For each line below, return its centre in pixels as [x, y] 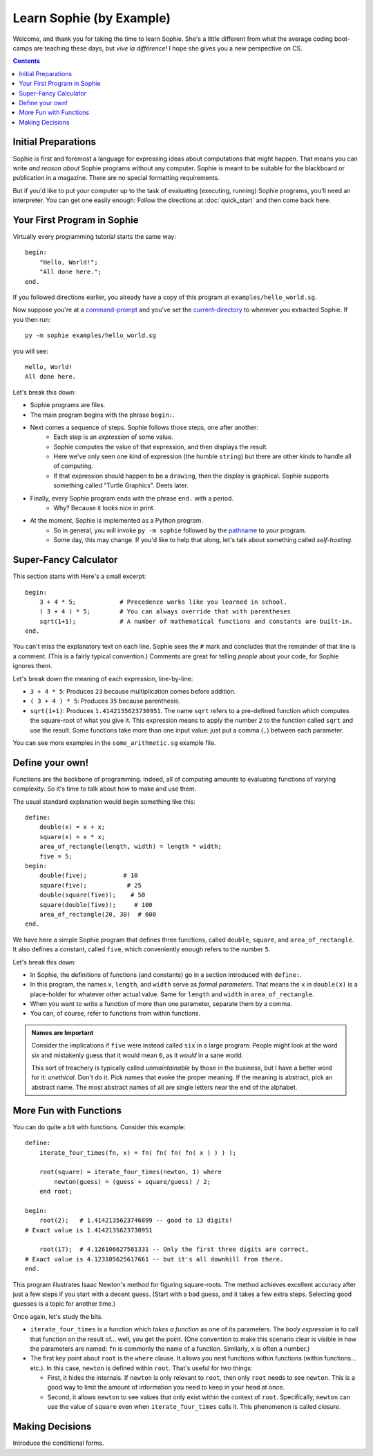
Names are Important [63, 1032]
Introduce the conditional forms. [58, 1443]
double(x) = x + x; [72, 827]
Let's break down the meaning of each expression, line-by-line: [103, 678]
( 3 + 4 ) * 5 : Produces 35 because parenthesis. [105, 701]
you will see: [30, 351]
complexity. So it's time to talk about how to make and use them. [105, 789]
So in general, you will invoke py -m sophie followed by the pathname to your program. [180, 530]
